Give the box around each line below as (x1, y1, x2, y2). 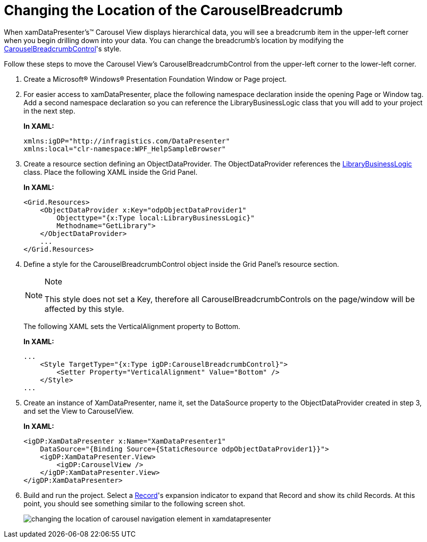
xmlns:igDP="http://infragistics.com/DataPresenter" (24, 137, 230, 145)
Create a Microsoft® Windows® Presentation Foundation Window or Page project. (24, 74, 287, 83)
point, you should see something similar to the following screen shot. (24, 499, 245, 508)
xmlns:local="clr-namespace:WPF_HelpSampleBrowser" (24, 144, 226, 153)
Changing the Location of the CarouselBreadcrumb (4, 2, 343, 19)
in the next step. (24, 106, 75, 115)
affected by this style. (45, 304, 124, 314)
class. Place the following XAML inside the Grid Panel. (24, 167, 198, 176)
